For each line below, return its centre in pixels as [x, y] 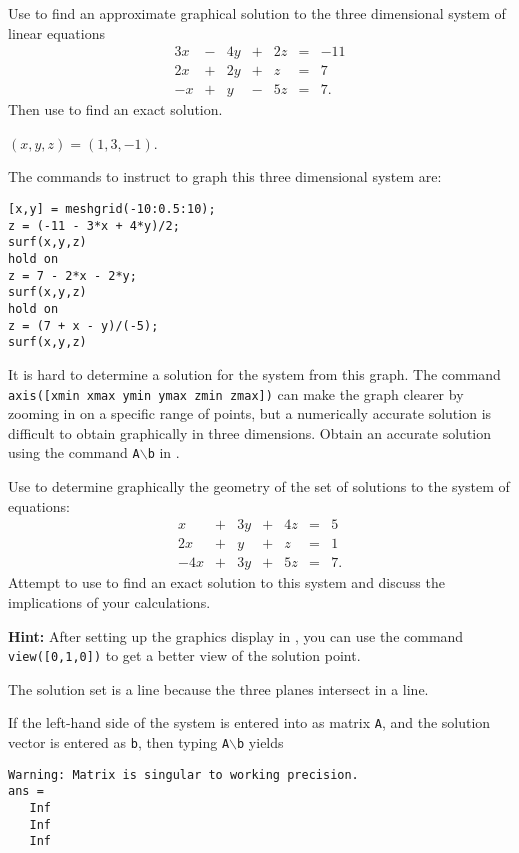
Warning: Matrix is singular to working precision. [183, 774]
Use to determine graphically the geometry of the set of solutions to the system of [259, 486]
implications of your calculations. [109, 601]
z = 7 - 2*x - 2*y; [72, 275]
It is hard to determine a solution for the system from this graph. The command [254, 373]
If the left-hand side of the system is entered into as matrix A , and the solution [249, 722]
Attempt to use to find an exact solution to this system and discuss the [226, 582]
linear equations [56, 32]
